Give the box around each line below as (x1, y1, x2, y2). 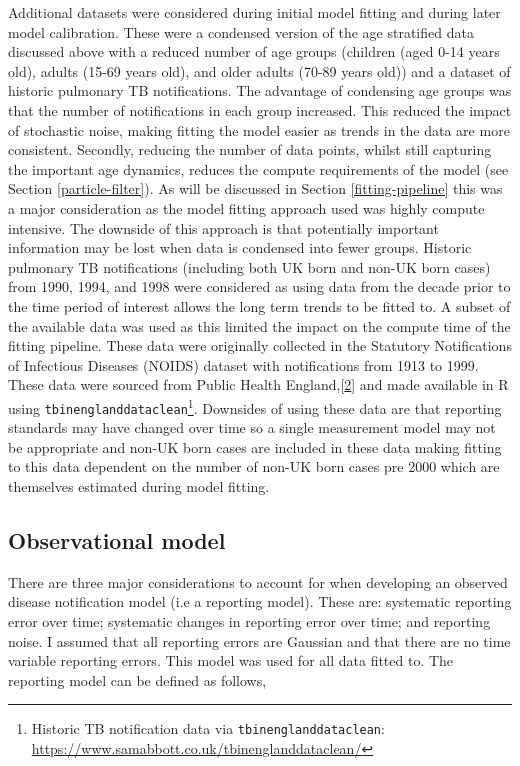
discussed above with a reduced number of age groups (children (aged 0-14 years (8, 41, 500, 62)
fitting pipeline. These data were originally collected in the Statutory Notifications (8, 335, 512, 356)
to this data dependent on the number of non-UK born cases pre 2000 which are (8, 456, 500, 477)
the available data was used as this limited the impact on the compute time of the (8, 315, 511, 336)
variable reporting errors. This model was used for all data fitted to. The (8, 650, 454, 671)
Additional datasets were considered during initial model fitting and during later (8, 2, 501, 22)
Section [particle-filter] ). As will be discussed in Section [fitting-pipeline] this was (8, 178, 503, 199)
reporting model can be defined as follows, (8, 669, 267, 690)
